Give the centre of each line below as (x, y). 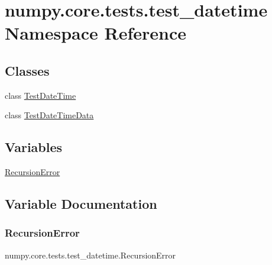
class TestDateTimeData (49, 115)
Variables (34, 147)
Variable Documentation (81, 204)
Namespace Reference (95, 33)
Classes (27, 70)
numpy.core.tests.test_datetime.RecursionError (90, 255)
